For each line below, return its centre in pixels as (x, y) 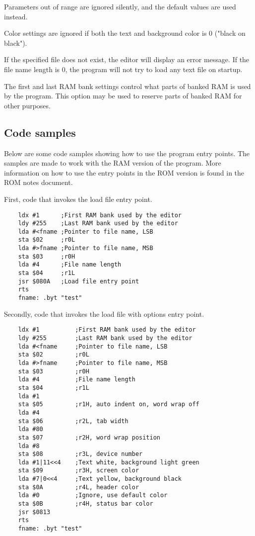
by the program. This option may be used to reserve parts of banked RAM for (123, 96)
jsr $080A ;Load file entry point (79, 281)
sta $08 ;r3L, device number (80, 454)
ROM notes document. (38, 182)
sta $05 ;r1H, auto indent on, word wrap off (109, 404)
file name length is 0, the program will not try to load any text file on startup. (123, 69)
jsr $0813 (34, 512)
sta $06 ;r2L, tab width (73, 421)
